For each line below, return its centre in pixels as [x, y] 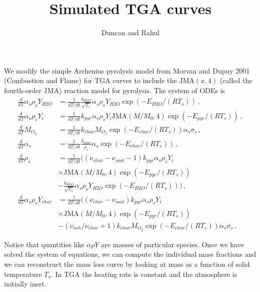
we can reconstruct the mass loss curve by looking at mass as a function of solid [127, 264]
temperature [23, 274]
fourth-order [23, 90]
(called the [236, 80]
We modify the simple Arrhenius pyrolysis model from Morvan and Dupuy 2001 [127, 70]
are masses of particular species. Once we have [172, 244]
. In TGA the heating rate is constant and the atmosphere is [144, 274]
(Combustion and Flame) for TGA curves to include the [91, 80]
